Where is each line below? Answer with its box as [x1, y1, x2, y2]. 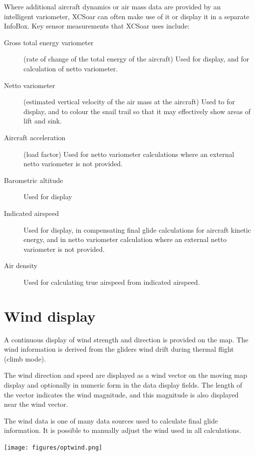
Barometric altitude [4, 175, 63, 185]
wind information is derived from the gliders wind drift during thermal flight [4, 344, 234, 354]
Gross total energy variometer [4, 37, 94, 47]
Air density [4, 260, 38, 271]
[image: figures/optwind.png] [4, 444, 102, 451]
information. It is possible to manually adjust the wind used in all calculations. [4, 425, 241, 435]
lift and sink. [24, 116, 62, 126]
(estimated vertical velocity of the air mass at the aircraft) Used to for [24, 96, 235, 107]
